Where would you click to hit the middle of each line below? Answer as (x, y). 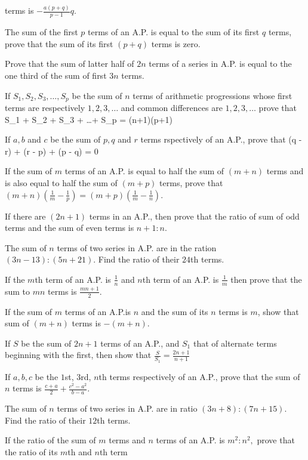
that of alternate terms (235, 343)
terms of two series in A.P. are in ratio (127, 408)
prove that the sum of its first (59, 43)
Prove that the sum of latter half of (70, 64)
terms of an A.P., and (140, 343)
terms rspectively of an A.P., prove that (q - (221, 139)
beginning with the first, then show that (78, 355)
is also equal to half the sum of (61, 182)
